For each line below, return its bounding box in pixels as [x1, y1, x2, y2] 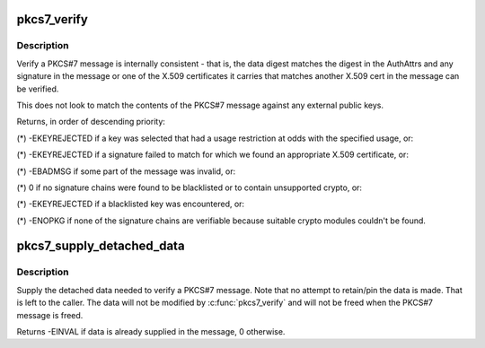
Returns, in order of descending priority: [16, 117, 166, 127]
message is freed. [16, 309, 84, 320]
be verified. [16, 83, 59, 94]
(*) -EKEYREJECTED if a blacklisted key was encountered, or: [16, 198, 245, 210]
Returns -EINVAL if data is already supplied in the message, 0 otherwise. [16, 326, 286, 336]
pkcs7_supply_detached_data [16, 239, 185, 254]
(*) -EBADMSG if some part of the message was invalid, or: [16, 166, 236, 177]
